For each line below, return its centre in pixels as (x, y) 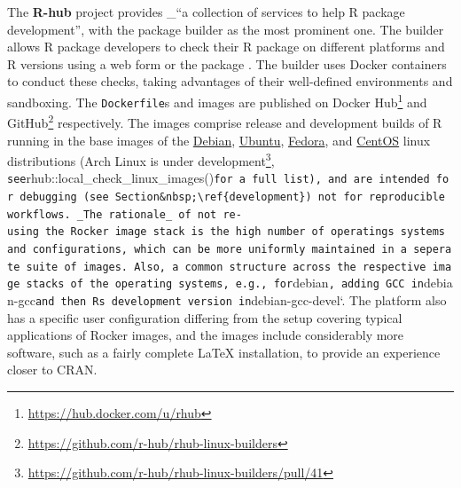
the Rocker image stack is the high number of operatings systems (245, 232)
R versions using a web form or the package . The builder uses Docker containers (227, 63)
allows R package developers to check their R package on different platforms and (226, 47)
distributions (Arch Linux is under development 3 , (141, 159)
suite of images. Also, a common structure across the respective (226, 267)
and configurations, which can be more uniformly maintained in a (207, 249)
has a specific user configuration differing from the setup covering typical (205, 317)
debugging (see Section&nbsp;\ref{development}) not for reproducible (232, 197)
